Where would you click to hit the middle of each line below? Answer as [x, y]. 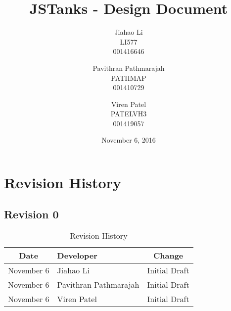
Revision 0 [31, 214]
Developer [77, 256]
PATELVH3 [129, 114]
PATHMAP [129, 78]
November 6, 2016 [129, 140]
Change [168, 256]
